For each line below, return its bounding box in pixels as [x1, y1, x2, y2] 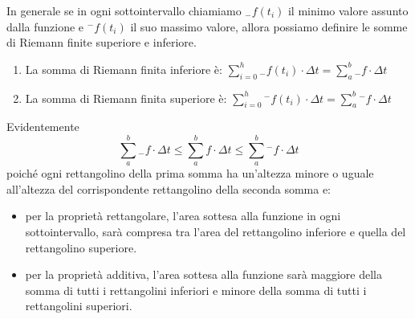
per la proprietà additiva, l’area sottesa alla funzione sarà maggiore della [25, 266, 383, 283]
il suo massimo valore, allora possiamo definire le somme [130, 18, 408, 35]
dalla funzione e [6, 18, 84, 35]
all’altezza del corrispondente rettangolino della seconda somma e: [6, 180, 331, 197]
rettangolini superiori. [25, 297, 132, 314]
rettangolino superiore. [25, 239, 137, 256]
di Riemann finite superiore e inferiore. [6, 34, 197, 51]
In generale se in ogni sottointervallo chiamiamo [6, 2, 242, 18]
